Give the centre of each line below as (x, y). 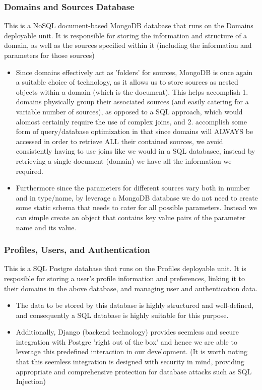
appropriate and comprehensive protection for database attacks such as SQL (134, 371)
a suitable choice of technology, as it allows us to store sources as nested (127, 82)
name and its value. (46, 227)
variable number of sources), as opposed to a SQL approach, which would (129, 111)
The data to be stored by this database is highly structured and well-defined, (135, 305)
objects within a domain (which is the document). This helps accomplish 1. (132, 91)
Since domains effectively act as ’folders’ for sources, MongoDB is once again (134, 72)
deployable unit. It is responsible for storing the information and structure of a (126, 35)
